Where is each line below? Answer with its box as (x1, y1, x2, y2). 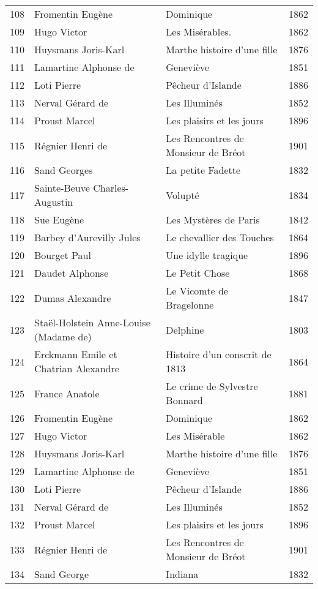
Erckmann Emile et (34, 347, 117, 361)
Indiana (166, 567, 199, 581)
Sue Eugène (34, 212, 84, 227)
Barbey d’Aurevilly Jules (34, 230, 141, 244)
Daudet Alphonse (34, 266, 109, 280)
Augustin (34, 195, 73, 209)
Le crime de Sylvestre (166, 379, 258, 393)
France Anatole (34, 386, 100, 400)
